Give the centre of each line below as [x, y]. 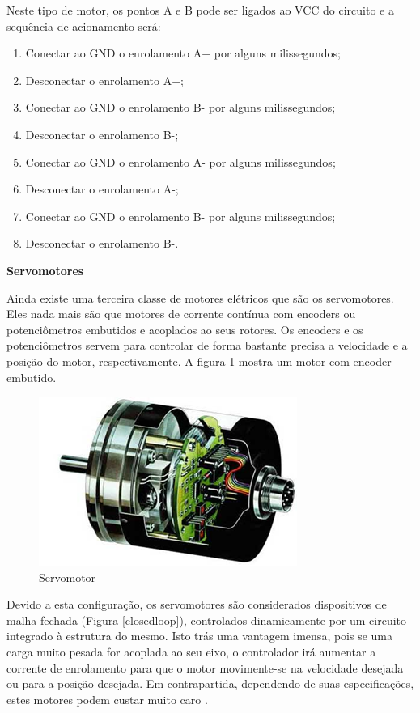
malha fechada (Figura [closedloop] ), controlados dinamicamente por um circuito [207, 620]
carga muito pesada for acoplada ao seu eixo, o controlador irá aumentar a [191, 652]
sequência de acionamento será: [84, 25]
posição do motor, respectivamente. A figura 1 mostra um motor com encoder [199, 361]
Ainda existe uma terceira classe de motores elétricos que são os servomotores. [200, 297]
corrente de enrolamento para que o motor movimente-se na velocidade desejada [205, 667]
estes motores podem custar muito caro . [107, 699]
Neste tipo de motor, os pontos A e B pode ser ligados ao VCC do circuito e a [200, 10]
